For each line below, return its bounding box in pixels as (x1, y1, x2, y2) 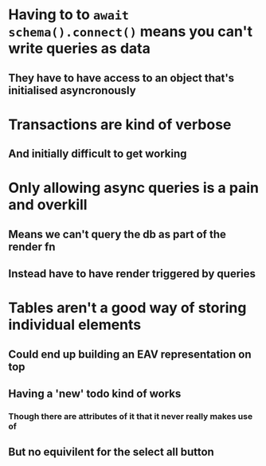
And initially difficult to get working (8, 147, 187, 161)
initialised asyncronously (8, 84, 137, 97)
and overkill (8, 196, 88, 214)
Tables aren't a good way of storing (8, 299, 247, 317)
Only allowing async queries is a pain (8, 179, 259, 197)
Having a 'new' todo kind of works (8, 387, 182, 401)
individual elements (8, 316, 142, 334)
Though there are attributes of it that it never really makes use (8, 411, 253, 422)
